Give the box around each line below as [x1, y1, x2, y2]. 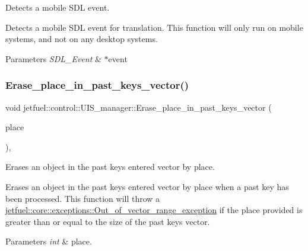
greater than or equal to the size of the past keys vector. [5, 215, 210, 227]
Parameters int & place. [5, 235, 92, 247]
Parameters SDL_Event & [5, 52, 101, 65]
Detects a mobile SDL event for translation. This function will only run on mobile [5, 21, 303, 33]
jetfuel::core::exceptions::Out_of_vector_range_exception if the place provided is [5, 204, 303, 216]
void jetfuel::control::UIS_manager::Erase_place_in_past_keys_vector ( [5, 101, 272, 113]
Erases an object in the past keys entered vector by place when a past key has [5, 180, 289, 192]
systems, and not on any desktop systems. [5, 33, 158, 45]
